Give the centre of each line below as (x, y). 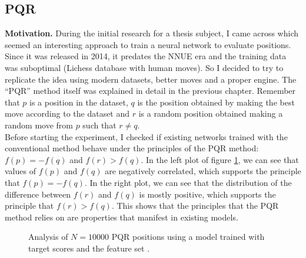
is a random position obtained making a (211, 113)
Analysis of (48, 237)
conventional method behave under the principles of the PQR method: (132, 148)
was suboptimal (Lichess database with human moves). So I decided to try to (144, 67)
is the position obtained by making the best (216, 102)
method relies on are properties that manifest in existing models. (122, 217)
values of (20, 171)
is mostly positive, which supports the (207, 194)
